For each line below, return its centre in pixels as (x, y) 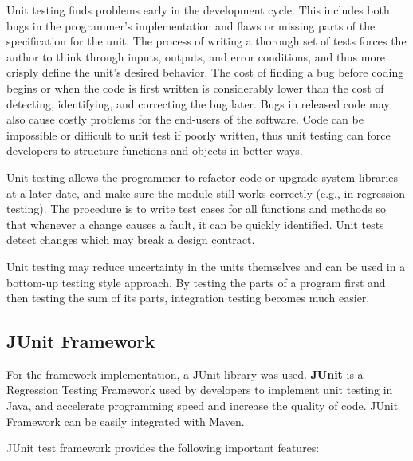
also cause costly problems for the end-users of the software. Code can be (185, 119)
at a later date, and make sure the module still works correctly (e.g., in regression (206, 193)
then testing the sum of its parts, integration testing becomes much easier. (188, 298)
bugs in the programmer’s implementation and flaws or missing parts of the (191, 25)
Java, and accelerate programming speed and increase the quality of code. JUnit (203, 406)
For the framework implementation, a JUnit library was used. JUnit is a (185, 374)
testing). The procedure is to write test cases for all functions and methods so (196, 209)
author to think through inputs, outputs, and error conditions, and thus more (196, 56)
